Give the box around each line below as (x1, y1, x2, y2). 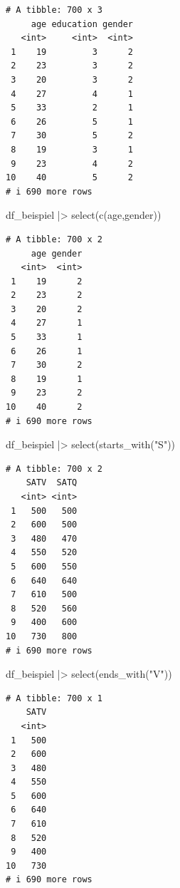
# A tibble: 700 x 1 (6, 693, 103, 703)
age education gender (31, 19, 133, 29)
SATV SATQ (26, 477, 78, 488)
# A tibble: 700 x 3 (6, 5, 103, 15)
